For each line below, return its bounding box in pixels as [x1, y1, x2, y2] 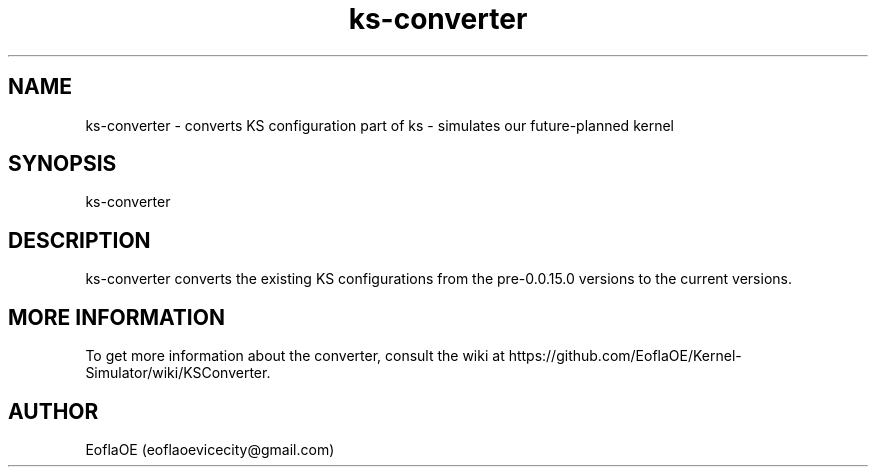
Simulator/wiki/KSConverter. [85, 364, 271, 382]
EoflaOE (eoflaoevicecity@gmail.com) [85, 440, 335, 458]
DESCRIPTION [8, 227, 151, 253]
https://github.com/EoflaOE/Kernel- [508, 347, 742, 365]
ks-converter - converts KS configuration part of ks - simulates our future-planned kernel [85, 116, 674, 134]
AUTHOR [8, 398, 99, 424]
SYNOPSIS [8, 151, 117, 177]
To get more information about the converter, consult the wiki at [85, 347, 505, 365]
